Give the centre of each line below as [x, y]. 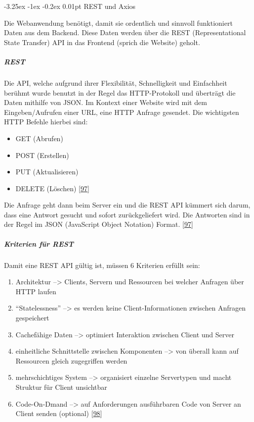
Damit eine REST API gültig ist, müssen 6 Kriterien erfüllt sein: [102, 265]
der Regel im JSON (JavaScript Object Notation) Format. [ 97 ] [99, 224]
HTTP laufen [36, 291]
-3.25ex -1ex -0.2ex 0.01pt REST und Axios [70, 6]
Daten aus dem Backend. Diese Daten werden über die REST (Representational [125, 32]
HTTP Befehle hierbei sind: [46, 122]
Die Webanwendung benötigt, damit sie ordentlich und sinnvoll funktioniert [118, 23]
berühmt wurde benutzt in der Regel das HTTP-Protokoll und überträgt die [120, 92]
